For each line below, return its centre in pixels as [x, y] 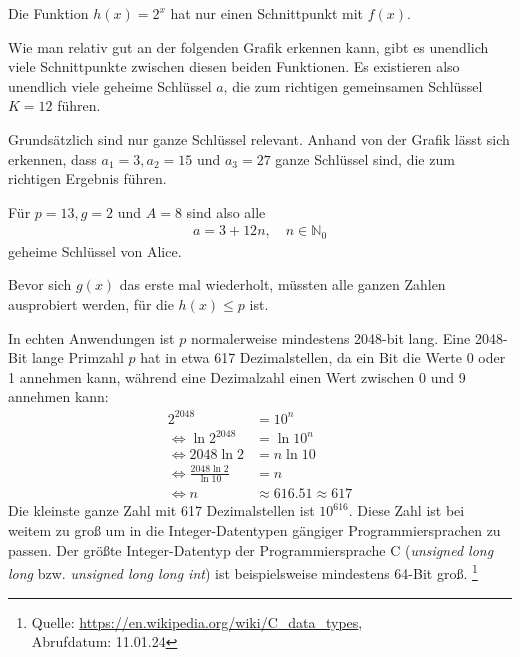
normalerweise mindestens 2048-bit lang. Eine [330, 337]
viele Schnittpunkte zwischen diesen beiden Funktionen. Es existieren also [234, 66]
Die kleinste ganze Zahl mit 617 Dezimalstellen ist [161, 510]
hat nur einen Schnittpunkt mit [267, 13]
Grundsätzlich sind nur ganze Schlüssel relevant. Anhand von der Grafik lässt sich [259, 138]
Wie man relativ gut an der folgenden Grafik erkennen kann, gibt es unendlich [248, 46]
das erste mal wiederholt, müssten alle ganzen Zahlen [282, 284]
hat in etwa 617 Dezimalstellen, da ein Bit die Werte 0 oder [323, 357]
